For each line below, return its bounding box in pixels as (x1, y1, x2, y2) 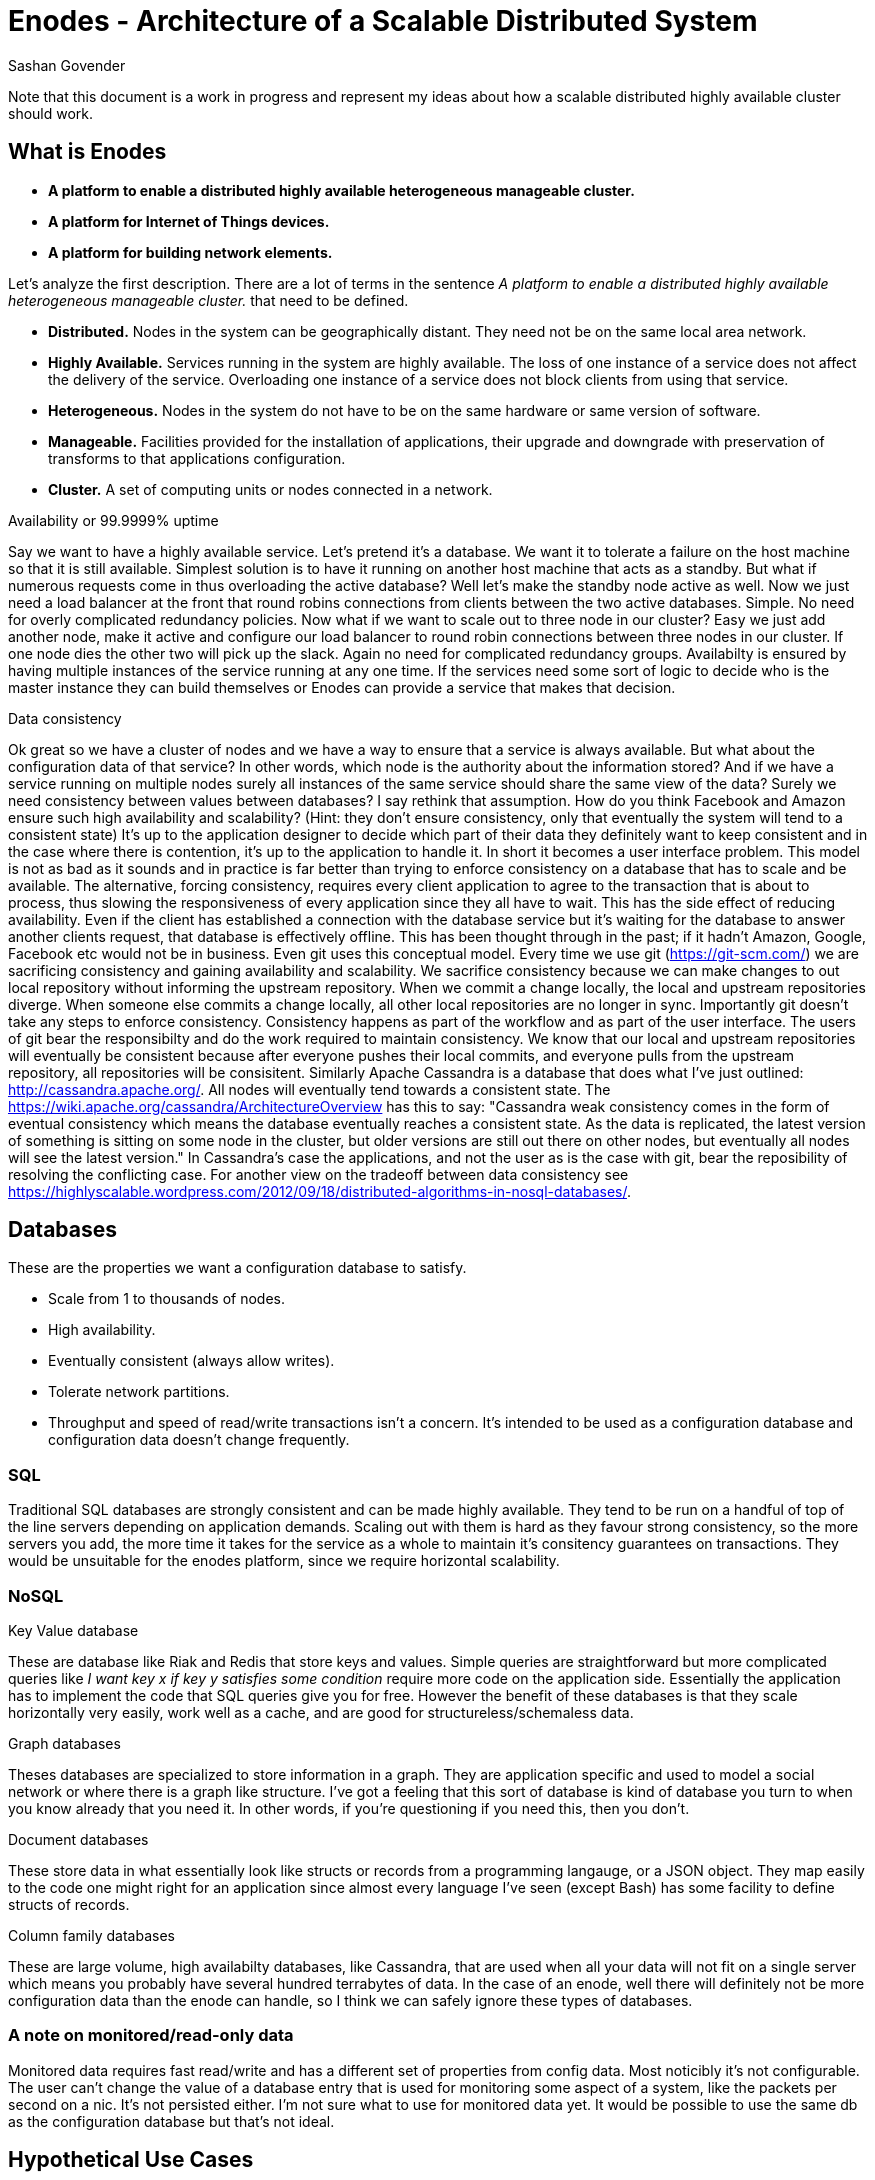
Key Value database (8, 1621, 139, 1639)
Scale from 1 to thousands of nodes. (48, 1290, 285, 1308)
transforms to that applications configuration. (48, 449, 346, 467)
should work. (8, 104, 94, 122)
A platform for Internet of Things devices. (48, 212, 330, 230)
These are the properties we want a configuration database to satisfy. (8, 1259, 467, 1277)
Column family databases (8, 1926, 175, 1944)
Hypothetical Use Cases (8, 2147, 254, 2173)
